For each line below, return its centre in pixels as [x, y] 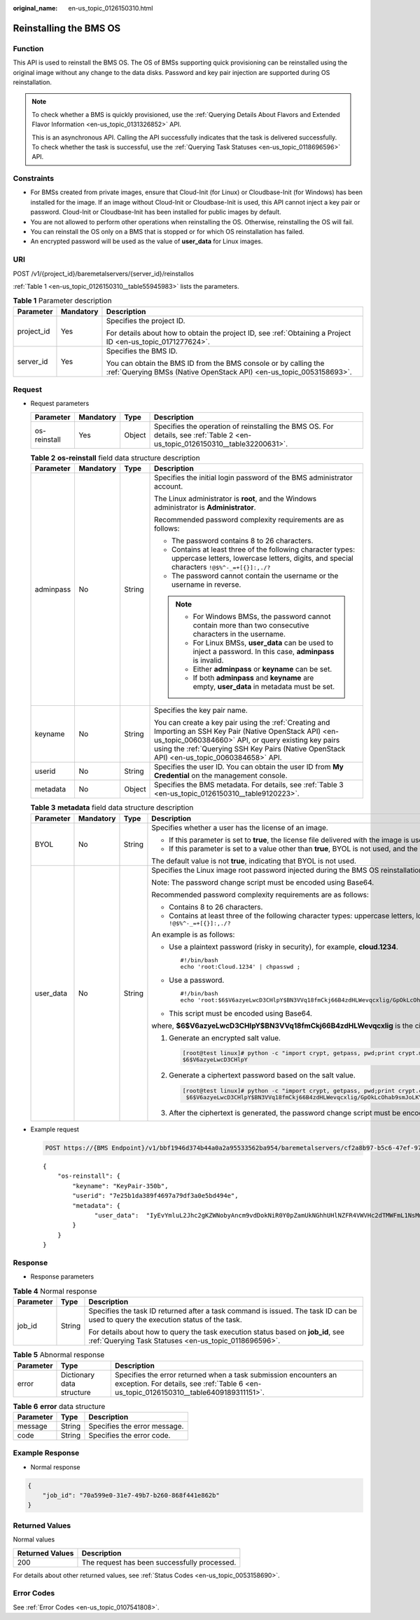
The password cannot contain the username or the [255, 576]
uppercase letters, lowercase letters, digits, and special [262, 559]
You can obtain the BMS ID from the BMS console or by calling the [215, 363]
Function [28, 48]
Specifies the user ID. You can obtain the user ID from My [249, 767]
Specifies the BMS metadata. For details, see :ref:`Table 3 [249, 785]
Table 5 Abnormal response [59, 1355]
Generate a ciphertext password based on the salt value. [262, 1075]
